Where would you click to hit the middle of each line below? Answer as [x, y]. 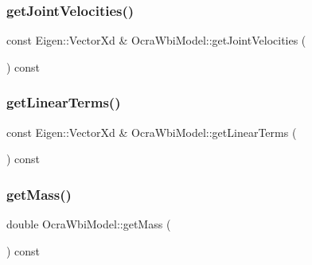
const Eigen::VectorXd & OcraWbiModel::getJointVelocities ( [156, 40]
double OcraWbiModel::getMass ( [89, 224]
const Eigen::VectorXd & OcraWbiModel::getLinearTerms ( [152, 132]
